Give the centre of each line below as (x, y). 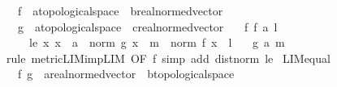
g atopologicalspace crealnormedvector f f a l (147, 26)
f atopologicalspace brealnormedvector (120, 10)
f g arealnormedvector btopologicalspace (126, 74)
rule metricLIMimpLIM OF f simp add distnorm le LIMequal (168, 58)
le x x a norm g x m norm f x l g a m (157, 42)
